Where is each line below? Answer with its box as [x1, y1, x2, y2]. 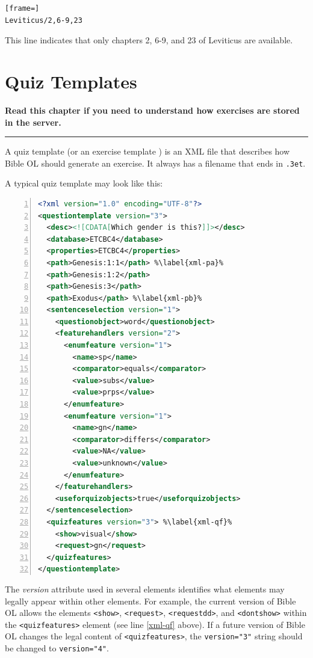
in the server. [5, 115, 61, 128]
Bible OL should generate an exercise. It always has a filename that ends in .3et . [5, 156, 306, 169]
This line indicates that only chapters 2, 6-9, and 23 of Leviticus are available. [5, 34, 293, 46]
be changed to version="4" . [5, 642, 109, 654]
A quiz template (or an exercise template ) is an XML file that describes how [5, 145, 290, 158]
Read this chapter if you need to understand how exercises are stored [5, 103, 300, 116]
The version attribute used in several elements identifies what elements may [5, 582, 285, 595]
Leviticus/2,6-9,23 [5, 16, 82, 25]
